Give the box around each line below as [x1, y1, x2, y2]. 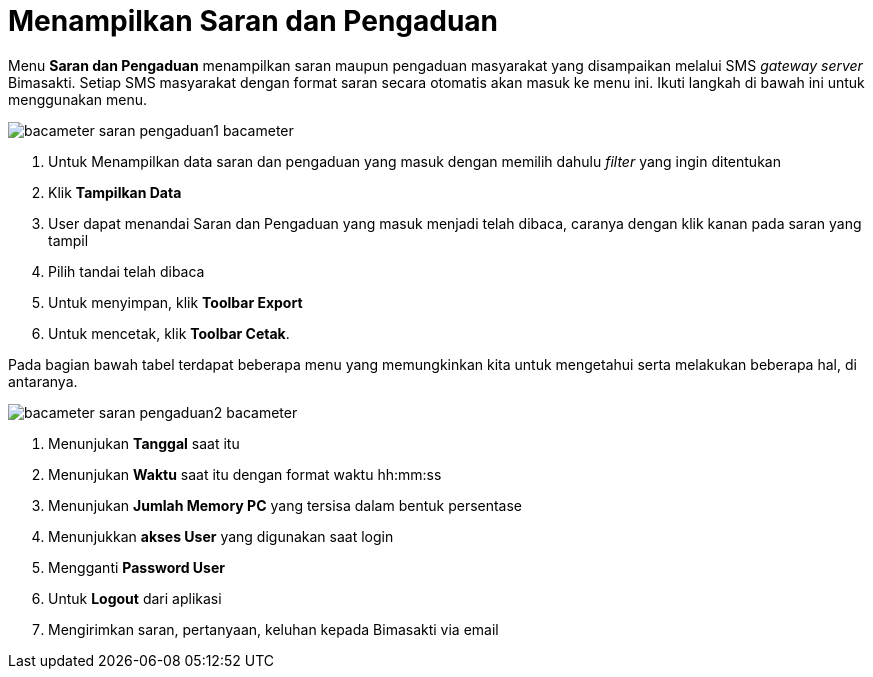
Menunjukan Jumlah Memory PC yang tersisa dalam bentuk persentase [48, 496, 523, 514]
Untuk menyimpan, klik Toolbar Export [48, 293, 303, 311]
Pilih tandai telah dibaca [48, 262, 205, 280]
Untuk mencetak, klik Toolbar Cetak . [48, 324, 290, 342]
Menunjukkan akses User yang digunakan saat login [48, 527, 394, 545]
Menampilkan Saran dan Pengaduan [8, 4, 499, 38]
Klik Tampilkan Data [48, 183, 182, 201]
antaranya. [8, 372, 78, 390]
